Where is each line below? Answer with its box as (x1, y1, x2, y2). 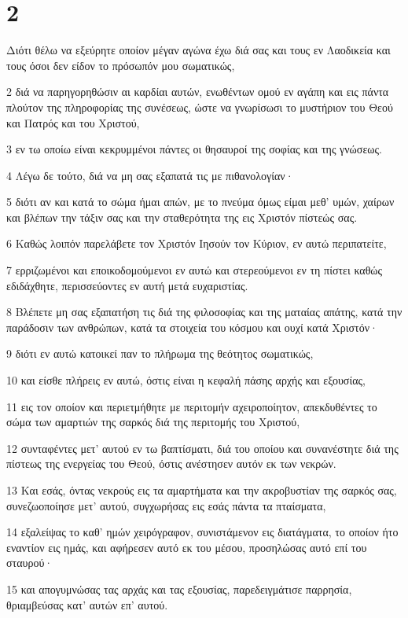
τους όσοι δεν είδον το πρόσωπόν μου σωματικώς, (6, 57, 235, 73)
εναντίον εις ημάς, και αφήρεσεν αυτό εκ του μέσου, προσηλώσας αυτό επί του (6, 539, 367, 555)
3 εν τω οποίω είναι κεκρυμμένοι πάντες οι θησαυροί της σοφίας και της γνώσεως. (6, 141, 382, 157)
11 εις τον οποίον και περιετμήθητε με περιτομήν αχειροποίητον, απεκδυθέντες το (6, 398, 377, 414)
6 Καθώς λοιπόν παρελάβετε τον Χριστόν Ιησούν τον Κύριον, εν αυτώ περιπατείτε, (6, 235, 387, 252)
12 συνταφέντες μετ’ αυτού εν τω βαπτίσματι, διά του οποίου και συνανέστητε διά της (6, 440, 399, 456)
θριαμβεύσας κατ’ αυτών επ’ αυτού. (6, 596, 168, 612)
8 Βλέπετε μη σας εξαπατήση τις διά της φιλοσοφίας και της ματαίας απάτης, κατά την (6, 303, 402, 320)
